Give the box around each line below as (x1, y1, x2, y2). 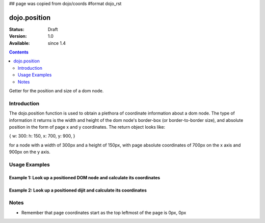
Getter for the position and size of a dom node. (9, 88, 104, 94)
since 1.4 (48, 40, 66, 46)
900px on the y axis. (9, 149, 51, 155)
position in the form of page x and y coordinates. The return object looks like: (9, 124, 165, 130)
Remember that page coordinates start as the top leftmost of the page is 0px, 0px (21, 209, 186, 216)
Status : (9, 26, 25, 32)
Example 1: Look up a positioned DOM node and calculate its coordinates (9, 174, 160, 180)
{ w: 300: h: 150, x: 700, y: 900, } (9, 133, 76, 139)
